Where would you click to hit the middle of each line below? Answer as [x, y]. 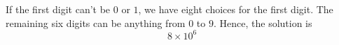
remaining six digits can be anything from [96, 22]
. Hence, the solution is [263, 22]
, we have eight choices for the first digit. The [236, 9]
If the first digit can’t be [58, 9]
